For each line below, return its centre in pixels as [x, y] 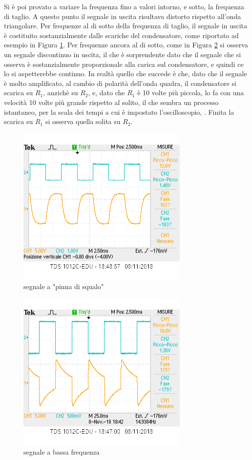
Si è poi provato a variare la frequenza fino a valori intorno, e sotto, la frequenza [124, 6]
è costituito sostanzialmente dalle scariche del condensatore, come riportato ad [121, 35]
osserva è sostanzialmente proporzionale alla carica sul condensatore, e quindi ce [124, 64]
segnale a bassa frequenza [62, 451]
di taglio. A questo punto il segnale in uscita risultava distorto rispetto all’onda [123, 16]
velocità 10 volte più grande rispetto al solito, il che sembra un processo [111, 102]
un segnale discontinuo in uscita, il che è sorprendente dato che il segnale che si [123, 54]
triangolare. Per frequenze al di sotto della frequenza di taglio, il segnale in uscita [126, 26]
